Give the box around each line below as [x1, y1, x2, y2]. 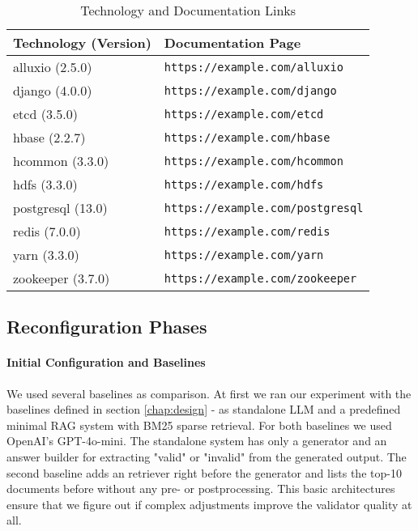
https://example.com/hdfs [164, 177, 324, 191]
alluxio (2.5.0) [13, 57, 92, 76]
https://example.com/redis [164, 224, 331, 238]
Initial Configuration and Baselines [6, 354, 206, 371]
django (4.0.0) [13, 81, 92, 100]
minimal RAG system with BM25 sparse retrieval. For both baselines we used [6, 416, 392, 433]
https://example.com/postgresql [164, 201, 364, 215]
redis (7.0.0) [13, 222, 81, 240]
